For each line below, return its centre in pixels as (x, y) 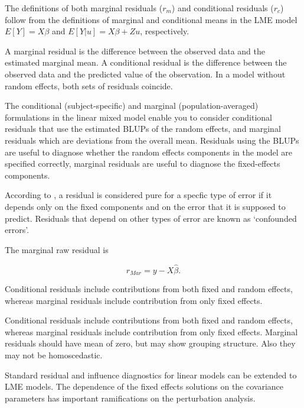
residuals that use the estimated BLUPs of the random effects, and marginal (143, 129)
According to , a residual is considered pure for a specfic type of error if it (138, 195)
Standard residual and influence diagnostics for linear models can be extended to (151, 375)
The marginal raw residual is (57, 249)
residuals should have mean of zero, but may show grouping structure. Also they (150, 343)
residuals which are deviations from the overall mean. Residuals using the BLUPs (152, 140)
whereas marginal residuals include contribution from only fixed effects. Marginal (151, 331)
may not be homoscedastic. (54, 354)
